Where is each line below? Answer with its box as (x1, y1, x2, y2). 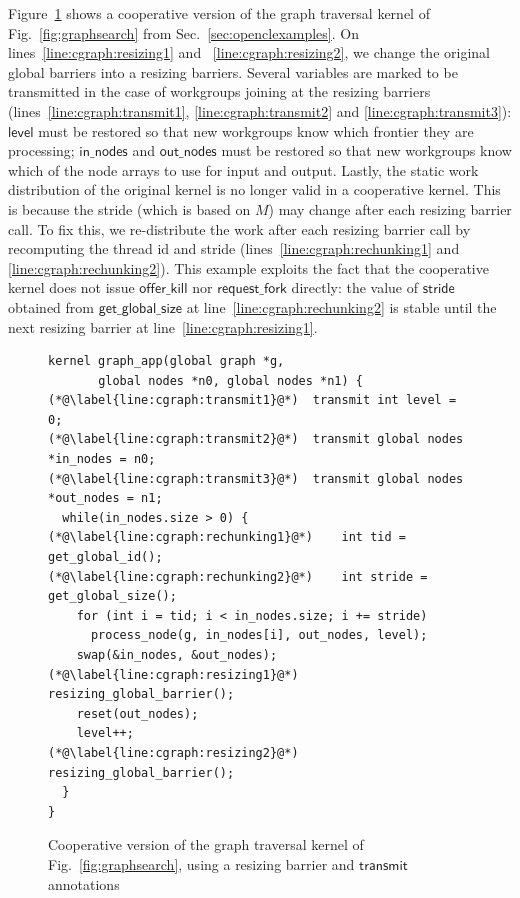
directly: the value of (291, 277, 419, 298)
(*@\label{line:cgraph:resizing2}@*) (48, 745, 299, 760)
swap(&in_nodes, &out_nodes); (76, 648, 278, 662)
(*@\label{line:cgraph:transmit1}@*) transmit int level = (48, 393, 457, 408)
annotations (48, 873, 120, 894)
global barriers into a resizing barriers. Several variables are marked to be (8, 61, 458, 82)
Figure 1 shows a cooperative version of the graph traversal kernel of (8, 3, 430, 23)
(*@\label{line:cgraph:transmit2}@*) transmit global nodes (48, 432, 464, 447)
